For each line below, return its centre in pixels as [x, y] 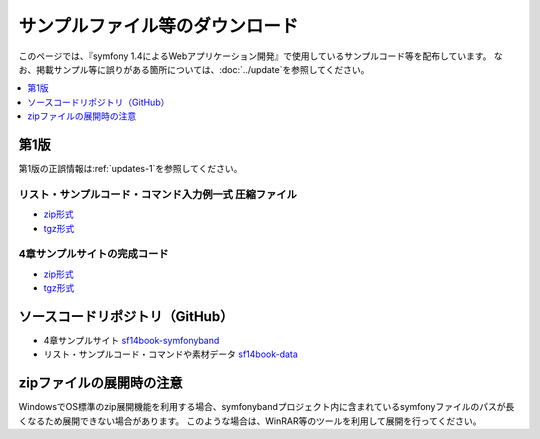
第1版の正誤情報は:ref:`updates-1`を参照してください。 [130, 169]
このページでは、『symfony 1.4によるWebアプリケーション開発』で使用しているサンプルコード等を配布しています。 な [261, 56]
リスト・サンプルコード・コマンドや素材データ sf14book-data [171, 354]
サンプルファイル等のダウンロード [158, 26]
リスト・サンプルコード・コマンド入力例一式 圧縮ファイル [157, 194]
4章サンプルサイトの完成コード [93, 254]
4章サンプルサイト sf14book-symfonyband [131, 340]
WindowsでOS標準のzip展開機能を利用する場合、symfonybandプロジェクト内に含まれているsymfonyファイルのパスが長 [266, 407]
